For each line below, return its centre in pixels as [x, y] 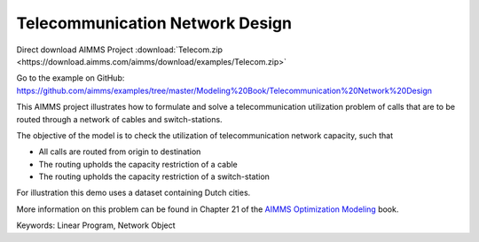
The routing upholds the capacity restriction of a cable [138, 164]
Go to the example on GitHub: [71, 78]
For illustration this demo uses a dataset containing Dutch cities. [133, 193]
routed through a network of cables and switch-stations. [119, 119]
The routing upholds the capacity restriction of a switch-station [154, 176]
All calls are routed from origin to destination [120, 152]
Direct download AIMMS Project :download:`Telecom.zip [120, 50]
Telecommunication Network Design [154, 23]
